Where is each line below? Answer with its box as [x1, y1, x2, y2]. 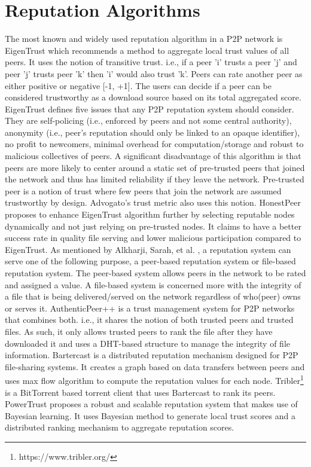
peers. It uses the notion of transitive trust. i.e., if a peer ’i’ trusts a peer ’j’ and [5, 56, 297, 68]
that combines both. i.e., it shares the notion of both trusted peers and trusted [5, 313, 294, 326]
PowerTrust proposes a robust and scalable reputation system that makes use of [5, 398, 298, 410]
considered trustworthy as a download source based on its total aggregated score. [5, 91, 301, 103]
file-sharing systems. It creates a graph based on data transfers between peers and [5, 360, 305, 373]
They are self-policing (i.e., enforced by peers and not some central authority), [5, 114, 292, 127]
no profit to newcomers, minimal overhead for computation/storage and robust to [5, 138, 304, 150]
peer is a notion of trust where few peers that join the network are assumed [5, 184, 282, 197]
